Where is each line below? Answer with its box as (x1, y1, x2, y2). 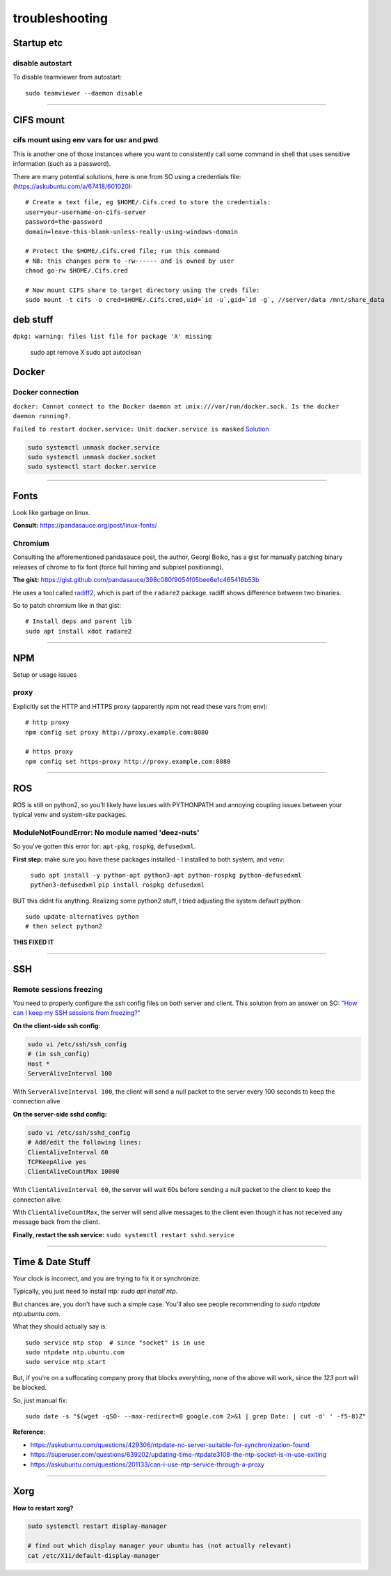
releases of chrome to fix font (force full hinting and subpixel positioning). (13, 563, 224, 571)
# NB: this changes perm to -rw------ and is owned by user (25, 257, 234, 265)
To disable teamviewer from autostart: (13, 73, 122, 82)
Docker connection (13, 388, 79, 397)
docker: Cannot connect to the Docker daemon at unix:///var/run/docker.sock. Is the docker (13, 402, 340, 411)
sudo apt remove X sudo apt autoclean (30, 348, 142, 356)
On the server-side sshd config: (13, 1110, 107, 1118)
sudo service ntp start (25, 1358, 106, 1366)
